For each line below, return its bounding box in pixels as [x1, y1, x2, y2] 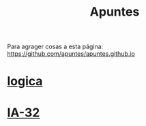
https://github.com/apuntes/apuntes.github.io [7, 50, 135, 58]
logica [7, 74, 43, 89]
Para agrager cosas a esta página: [7, 42, 104, 51]
